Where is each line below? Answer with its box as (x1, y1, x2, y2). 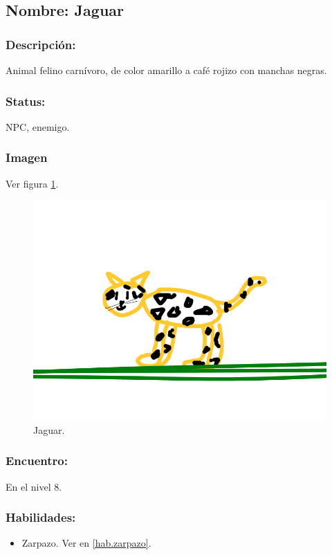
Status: (6, 92, 46, 109)
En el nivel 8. (6, 479, 62, 493)
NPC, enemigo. (6, 119, 70, 134)
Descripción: (6, 35, 76, 53)
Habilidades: (6, 509, 76, 526)
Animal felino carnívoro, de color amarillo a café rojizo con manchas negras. (6, 63, 327, 77)
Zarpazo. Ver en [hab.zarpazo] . (21, 536, 151, 550)
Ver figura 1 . (6, 176, 59, 190)
